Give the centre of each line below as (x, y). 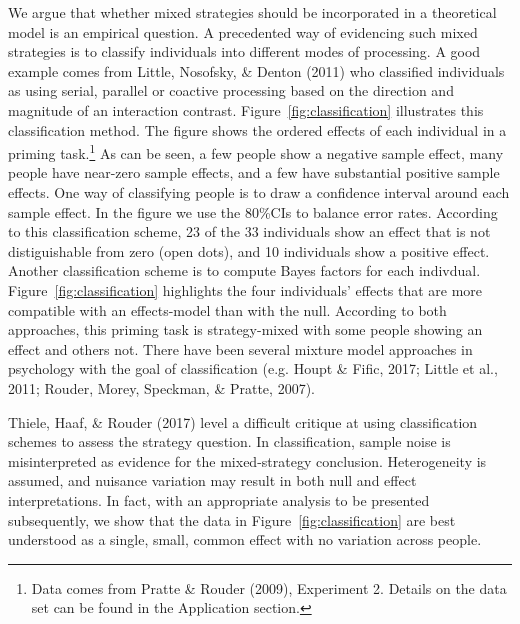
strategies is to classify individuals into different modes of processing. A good (244, 51)
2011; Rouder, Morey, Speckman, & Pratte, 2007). (161, 387)
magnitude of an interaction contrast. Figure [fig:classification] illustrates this (246, 109)
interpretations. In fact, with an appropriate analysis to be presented (219, 499)
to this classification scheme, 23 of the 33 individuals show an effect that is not (249, 231)
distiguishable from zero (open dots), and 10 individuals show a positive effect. (249, 250)
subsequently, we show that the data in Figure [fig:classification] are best (232, 519)
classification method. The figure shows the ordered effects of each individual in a (257, 129)
